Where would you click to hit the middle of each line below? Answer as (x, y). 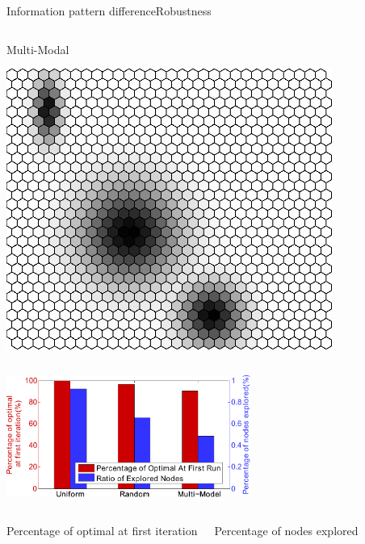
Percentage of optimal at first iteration (102, 531)
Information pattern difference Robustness (109, 10)
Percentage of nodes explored (286, 531)
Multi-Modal (38, 49)
